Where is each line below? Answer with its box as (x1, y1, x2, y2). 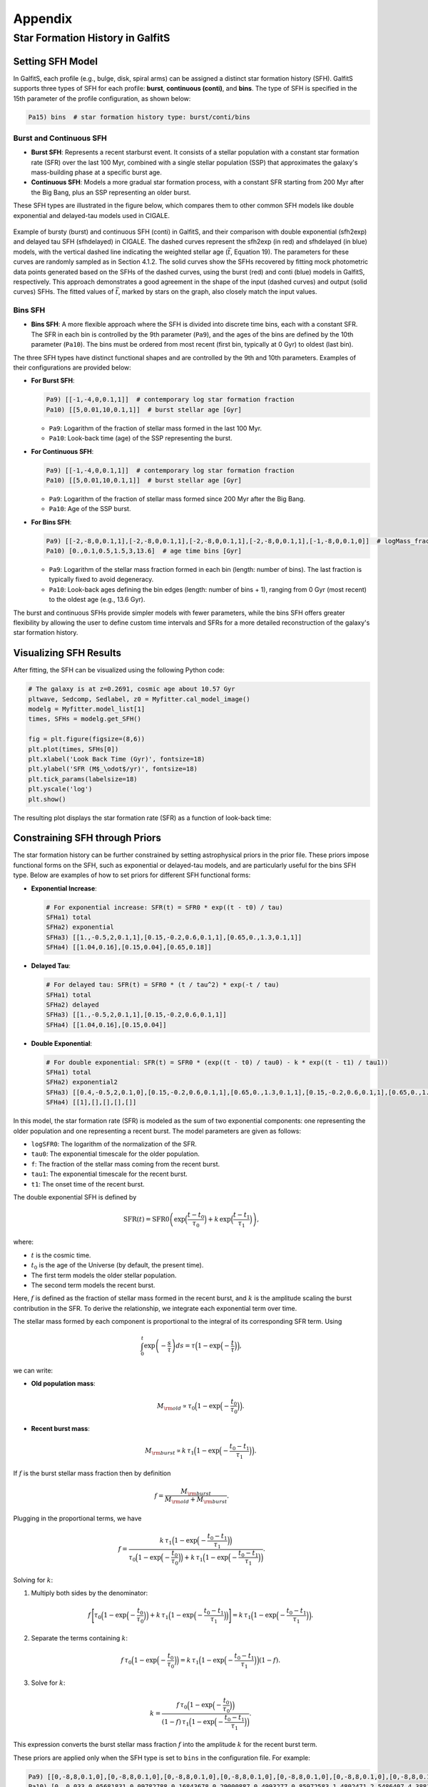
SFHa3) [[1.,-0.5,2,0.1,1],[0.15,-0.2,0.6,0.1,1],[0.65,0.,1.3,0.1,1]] (46, 933, 302, 941)
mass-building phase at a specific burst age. (31, 168, 162, 177)
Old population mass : (31, 1380, 96, 1388)
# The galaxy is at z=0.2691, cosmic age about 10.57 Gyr (28, 685, 235, 693)
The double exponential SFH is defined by (13, 1192, 137, 1201)
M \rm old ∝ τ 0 (157, 1402, 195, 1412)
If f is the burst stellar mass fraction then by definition (13, 1469, 171, 1477)
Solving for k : (13, 1575, 53, 1584)
